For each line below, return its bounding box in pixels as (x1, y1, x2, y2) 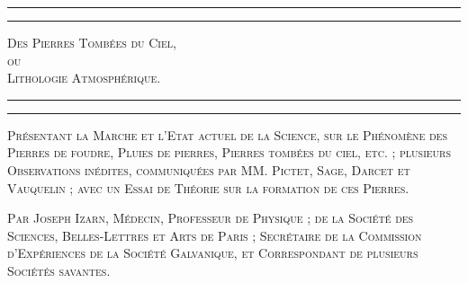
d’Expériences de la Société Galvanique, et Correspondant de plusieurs (7, 243, 418, 262)
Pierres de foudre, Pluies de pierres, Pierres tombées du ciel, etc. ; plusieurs (7, 143, 451, 162)
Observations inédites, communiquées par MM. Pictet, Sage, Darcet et (7, 160, 410, 179)
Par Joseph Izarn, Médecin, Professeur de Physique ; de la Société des (7, 208, 414, 227)
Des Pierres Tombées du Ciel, (7, 33, 176, 51)
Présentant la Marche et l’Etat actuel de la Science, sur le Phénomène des (7, 125, 447, 144)
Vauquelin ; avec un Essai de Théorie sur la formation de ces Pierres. (7, 178, 409, 197)
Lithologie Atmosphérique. (7, 68, 161, 87)
